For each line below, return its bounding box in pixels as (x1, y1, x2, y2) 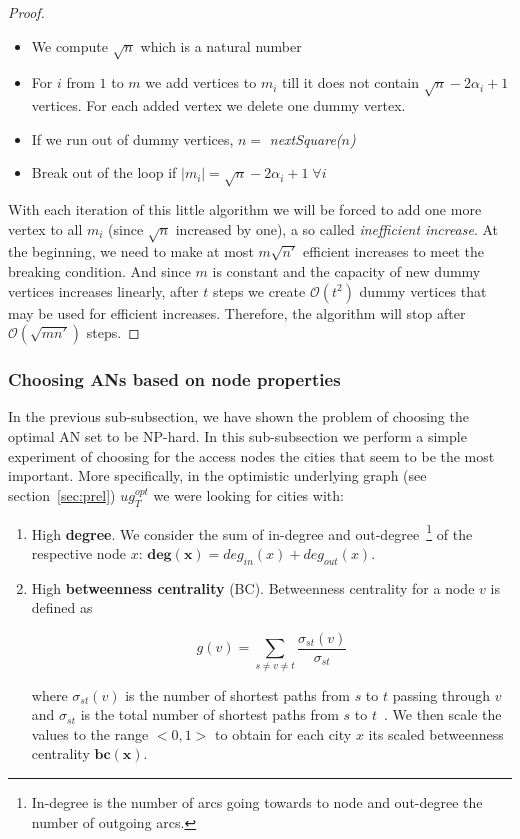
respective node (31, 542, 127, 563)
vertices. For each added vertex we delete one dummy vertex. (31, 95, 406, 116)
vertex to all (8, 218, 83, 239)
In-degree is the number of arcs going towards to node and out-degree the (31, 792, 483, 813)
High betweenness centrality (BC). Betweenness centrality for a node (31, 577, 475, 598)
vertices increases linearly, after (8, 280, 199, 301)
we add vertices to (145, 72, 257, 93)
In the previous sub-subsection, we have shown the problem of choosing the (8, 406, 469, 427)
